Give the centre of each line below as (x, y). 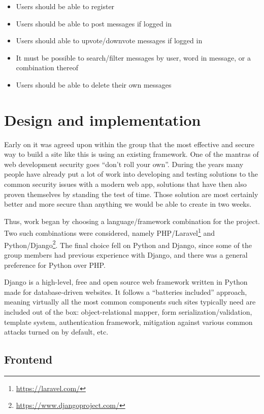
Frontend (28, 359)
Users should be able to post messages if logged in (94, 23)
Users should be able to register (65, 6)
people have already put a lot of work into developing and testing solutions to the (131, 174)
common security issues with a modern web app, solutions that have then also (125, 184)
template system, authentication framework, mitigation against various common (128, 322)
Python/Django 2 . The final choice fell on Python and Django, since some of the (128, 244)
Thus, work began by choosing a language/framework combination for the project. (132, 221)
